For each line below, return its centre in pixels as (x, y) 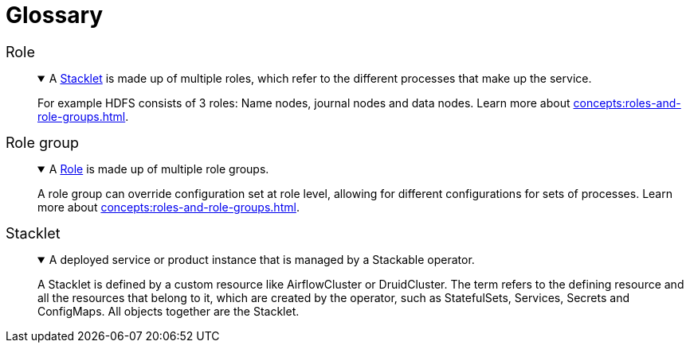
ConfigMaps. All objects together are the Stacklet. (169, 311)
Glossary (55, 15)
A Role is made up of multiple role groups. (159, 169)
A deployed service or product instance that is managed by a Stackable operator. (262, 259)
